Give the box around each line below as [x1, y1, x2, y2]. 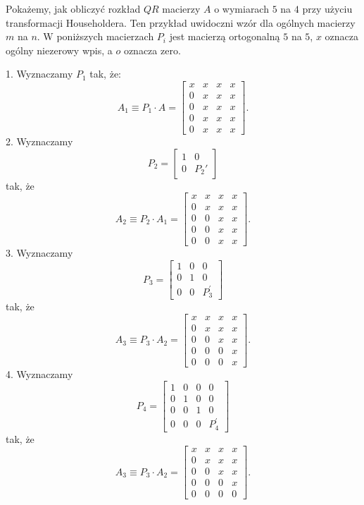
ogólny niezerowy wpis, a [6, 42, 113, 57]
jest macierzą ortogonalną [169, 29, 280, 44]
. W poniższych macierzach [37, 29, 154, 44]
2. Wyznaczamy [6, 134, 73, 149]
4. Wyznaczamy [6, 366, 73, 381]
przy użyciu [302, 1, 353, 16]
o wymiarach [214, 1, 269, 16]
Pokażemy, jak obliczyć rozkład [6, 1, 141, 16]
